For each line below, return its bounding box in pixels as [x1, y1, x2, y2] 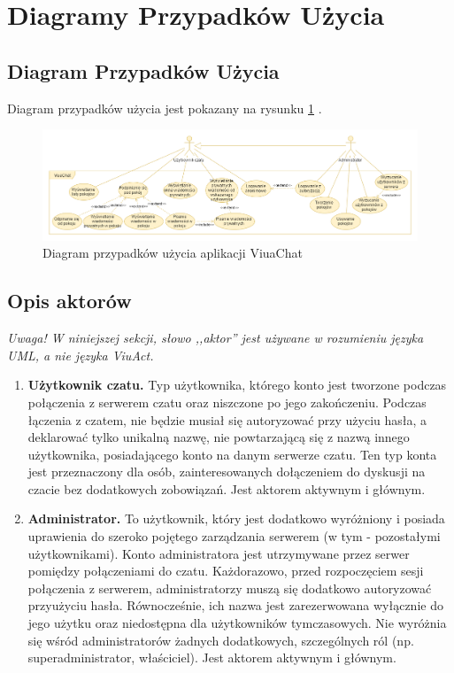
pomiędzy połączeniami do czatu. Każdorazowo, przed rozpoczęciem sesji [27, 561, 424, 580]
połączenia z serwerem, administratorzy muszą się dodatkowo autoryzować [27, 578, 432, 597]
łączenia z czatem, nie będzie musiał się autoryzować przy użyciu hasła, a [27, 410, 427, 429]
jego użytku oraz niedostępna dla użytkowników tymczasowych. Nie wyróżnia [27, 614, 447, 632]
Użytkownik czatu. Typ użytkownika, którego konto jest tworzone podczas [27, 375, 447, 394]
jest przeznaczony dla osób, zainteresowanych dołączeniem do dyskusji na [27, 462, 426, 481]
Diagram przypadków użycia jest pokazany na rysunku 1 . [7, 98, 322, 117]
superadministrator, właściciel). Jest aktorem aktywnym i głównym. [27, 648, 396, 667]
